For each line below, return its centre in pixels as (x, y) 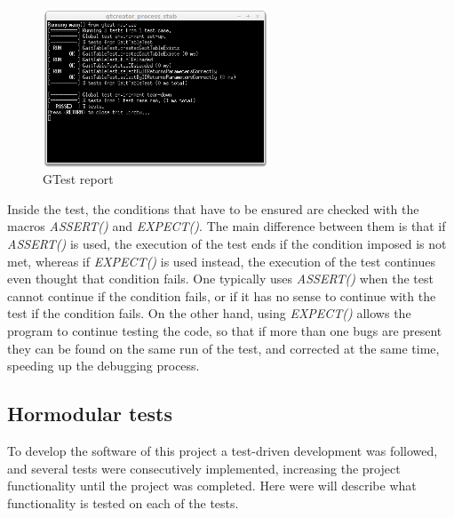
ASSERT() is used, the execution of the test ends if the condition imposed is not (227, 244)
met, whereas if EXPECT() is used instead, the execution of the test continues (221, 261)
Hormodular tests (90, 414)
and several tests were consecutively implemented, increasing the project (204, 468)
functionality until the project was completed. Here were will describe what (212, 486)
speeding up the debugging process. (104, 366)
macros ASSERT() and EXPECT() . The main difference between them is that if (227, 226)
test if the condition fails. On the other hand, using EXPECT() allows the (209, 313)
